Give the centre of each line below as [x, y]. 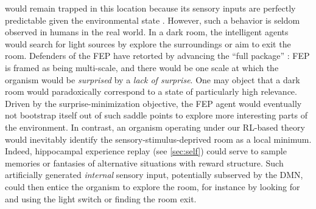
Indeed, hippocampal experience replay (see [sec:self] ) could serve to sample [146, 151]
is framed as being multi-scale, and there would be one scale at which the [142, 67]
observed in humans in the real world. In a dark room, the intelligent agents [147, 32]
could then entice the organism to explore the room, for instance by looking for [153, 186]
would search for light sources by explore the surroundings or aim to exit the [148, 43]
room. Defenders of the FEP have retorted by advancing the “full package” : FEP [157, 56]
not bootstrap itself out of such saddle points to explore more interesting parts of [156, 115]
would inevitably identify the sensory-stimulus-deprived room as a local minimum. [158, 139]
